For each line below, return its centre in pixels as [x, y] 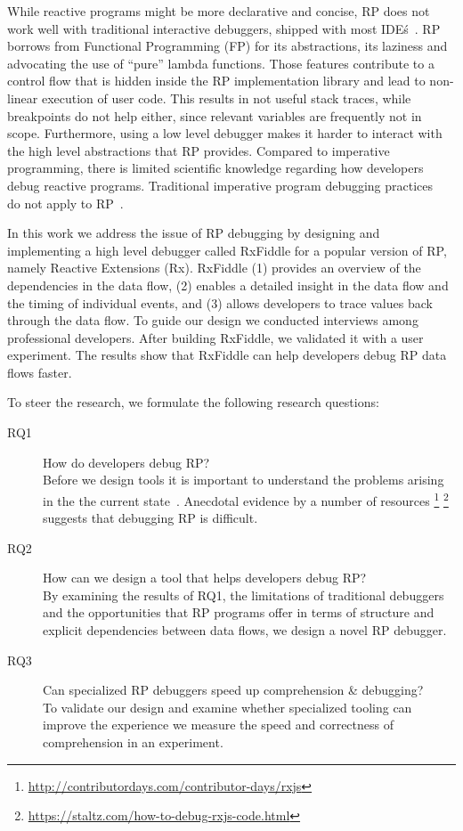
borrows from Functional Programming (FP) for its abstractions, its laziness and [227, 46]
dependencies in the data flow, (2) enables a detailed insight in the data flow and [228, 285]
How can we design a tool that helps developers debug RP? [205, 578]
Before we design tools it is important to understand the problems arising [244, 480]
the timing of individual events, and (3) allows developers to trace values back [220, 302]
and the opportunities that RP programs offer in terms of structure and [239, 612]
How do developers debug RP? [126, 462]
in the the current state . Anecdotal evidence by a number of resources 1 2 [246, 499]
